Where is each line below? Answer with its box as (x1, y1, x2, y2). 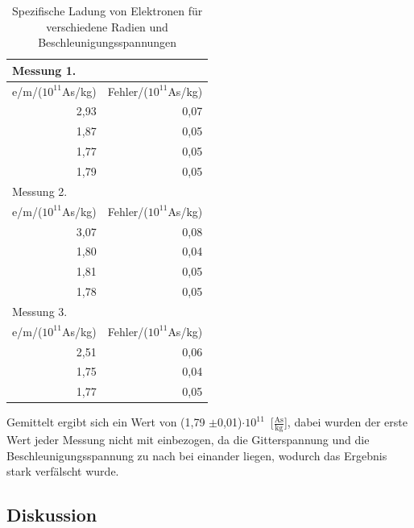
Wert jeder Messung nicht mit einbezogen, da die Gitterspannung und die (6, 431, 370, 448)
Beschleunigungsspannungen (38, 34, 177, 51)
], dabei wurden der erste (284, 414, 408, 430)
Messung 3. (12, 302, 68, 319)
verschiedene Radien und (46, 18, 168, 35)
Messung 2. (12, 182, 68, 199)
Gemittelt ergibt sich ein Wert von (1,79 (6, 414, 205, 430)
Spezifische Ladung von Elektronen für (11, 2, 203, 19)
